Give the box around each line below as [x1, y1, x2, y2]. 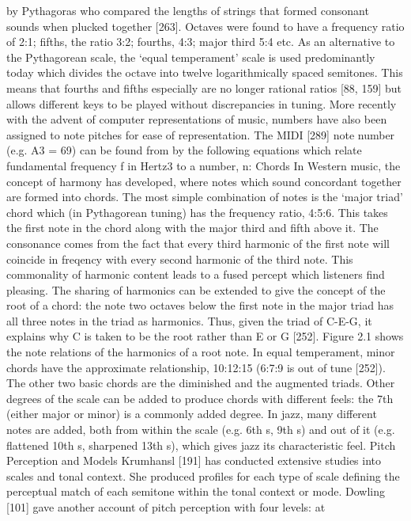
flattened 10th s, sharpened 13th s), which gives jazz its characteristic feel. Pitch [6, 436, 396, 453]
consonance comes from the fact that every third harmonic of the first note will [6, 234, 390, 251]
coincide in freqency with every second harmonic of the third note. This [6, 250, 353, 267]
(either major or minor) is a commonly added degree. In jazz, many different [6, 405, 377, 422]
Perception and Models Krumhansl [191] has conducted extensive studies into [6, 452, 382, 469]
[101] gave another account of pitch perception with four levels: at [6, 499, 326, 515]
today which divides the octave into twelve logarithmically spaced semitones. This [6, 64, 403, 81]
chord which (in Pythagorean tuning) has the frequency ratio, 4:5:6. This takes [6, 203, 388, 220]
